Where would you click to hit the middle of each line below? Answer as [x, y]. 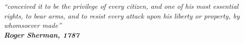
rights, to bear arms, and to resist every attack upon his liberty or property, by [122, 15]
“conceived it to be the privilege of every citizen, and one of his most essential [121, 6]
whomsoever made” [33, 25]
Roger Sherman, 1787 [42, 34]
